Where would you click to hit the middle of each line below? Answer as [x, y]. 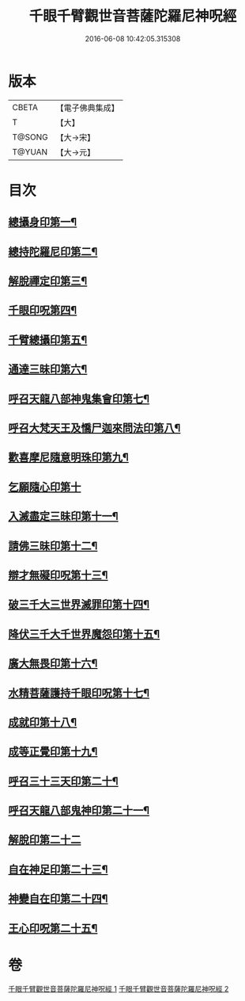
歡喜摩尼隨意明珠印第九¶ [68, 458]
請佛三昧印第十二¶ [53, 546]
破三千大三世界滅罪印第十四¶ [79, 604]
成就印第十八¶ [43, 722]
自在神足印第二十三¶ [58, 869]
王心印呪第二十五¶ [53, 928]
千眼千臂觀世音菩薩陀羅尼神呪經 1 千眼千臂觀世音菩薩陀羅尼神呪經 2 [119, 988]
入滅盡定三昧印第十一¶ [63, 516]
